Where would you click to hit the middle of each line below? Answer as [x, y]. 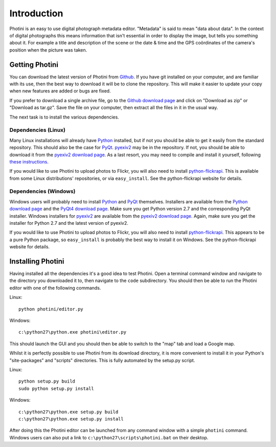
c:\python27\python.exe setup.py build [68, 412]
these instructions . [29, 161]
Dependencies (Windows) [43, 192]
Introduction [36, 13]
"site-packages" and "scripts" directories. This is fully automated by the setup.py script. [102, 360]
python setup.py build [47, 381]
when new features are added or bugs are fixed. [60, 91]
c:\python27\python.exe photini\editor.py [73, 332]
